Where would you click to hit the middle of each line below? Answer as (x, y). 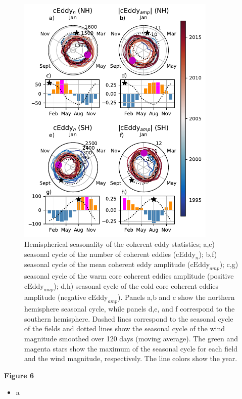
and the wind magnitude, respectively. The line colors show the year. (131, 358)
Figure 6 (19, 375)
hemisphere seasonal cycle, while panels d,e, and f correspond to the (130, 309)
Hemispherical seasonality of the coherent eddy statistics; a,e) (119, 243)
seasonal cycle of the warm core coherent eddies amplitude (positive (129, 276)
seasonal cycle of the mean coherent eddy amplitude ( (107, 264)
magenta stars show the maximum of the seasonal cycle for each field (131, 348)
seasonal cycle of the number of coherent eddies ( (100, 254)
